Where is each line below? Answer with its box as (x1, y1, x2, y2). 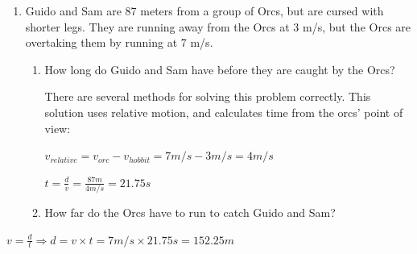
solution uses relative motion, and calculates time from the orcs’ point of (44, 103, 403, 120)
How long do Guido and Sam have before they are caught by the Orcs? (44, 60, 395, 77)
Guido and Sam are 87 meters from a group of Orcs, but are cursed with (25, 2, 384, 19)
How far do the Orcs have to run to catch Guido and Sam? (44, 204, 336, 221)
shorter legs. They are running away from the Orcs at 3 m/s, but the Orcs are (25, 18, 411, 35)
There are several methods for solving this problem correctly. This (44, 88, 371, 105)
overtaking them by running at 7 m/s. (25, 34, 213, 51)
